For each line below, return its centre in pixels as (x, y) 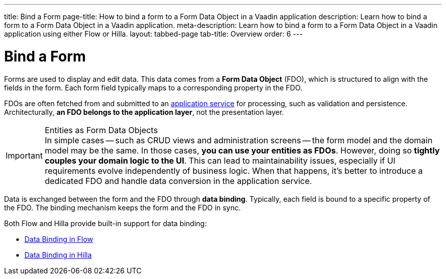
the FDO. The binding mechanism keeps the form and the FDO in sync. (122, 207)
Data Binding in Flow (59, 239)
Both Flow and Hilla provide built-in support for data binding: (105, 223)
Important (24, 155)
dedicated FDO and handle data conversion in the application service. (178, 181)
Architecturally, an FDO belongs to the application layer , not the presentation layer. (144, 112)
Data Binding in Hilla (58, 255)
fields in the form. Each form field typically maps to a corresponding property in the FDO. (153, 87)
